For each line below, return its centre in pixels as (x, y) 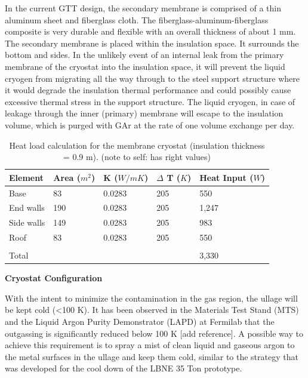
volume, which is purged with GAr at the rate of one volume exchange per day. (150, 125)
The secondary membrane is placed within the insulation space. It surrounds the (152, 43)
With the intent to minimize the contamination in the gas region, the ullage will (151, 298)
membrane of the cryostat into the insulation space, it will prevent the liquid (145, 66)
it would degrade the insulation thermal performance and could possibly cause (148, 90)
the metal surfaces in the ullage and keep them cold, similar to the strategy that (152, 356)
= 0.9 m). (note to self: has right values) (137, 157)
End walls (27, 208)
